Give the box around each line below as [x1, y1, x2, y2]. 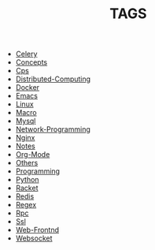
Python [15, 175, 39, 185]
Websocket [15, 233, 53, 243]
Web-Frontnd [15, 226, 60, 235]
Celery [15, 49, 38, 59]
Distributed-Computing [15, 74, 91, 84]
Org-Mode [15, 150, 50, 159]
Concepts [15, 58, 48, 67]
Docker [15, 83, 40, 92]
